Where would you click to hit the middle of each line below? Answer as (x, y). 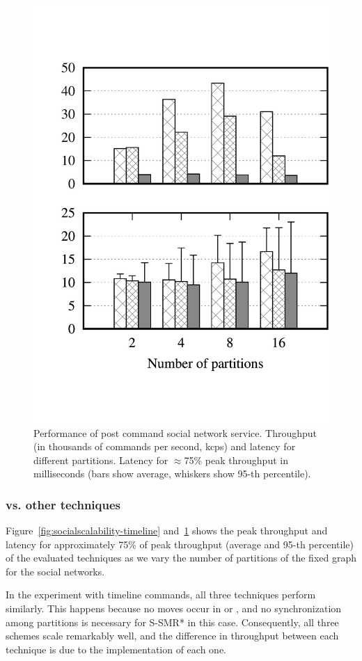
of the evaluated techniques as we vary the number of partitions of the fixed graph (181, 558)
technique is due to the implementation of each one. (116, 649)
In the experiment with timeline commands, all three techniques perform (161, 595)
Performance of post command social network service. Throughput (175, 432)
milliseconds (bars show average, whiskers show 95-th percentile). (172, 473)
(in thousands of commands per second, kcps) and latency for (165, 446)
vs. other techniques (63, 504)
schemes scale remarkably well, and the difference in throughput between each (172, 636)
